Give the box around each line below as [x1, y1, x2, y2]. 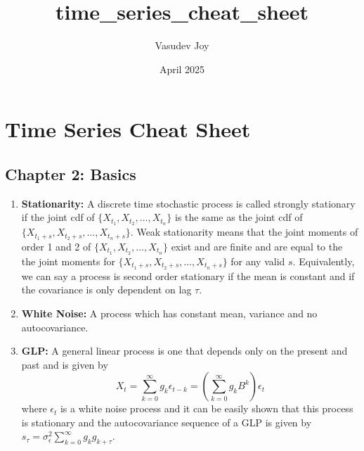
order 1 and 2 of [21, 239, 91, 254]
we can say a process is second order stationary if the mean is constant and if [21, 268, 355, 283]
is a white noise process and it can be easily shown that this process [60, 401, 353, 416]
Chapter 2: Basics [5, 163, 136, 184]
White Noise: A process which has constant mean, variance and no [21, 305, 318, 320]
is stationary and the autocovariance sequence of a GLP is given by [21, 414, 312, 429]
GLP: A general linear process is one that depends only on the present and [21, 343, 348, 358]
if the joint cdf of [21, 210, 95, 224]
